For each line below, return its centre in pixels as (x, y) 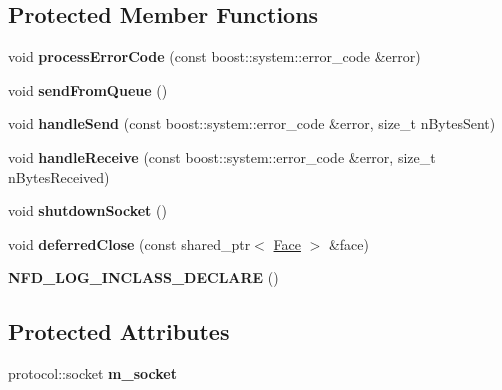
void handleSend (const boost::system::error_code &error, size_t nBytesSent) (252, 123)
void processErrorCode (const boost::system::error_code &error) (214, 56)
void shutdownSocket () (87, 210)
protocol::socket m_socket (92, 373)
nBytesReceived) (59, 176)
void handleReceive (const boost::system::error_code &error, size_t (222, 156)
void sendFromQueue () (88, 89)
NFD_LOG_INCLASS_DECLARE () (143, 277)
